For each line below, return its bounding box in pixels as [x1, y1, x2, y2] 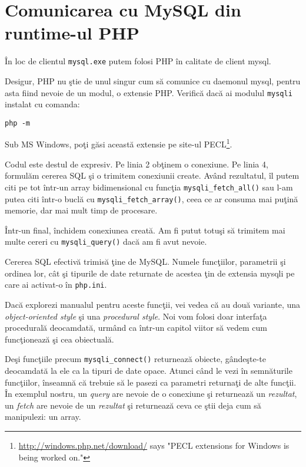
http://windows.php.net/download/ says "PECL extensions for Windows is [18, 439, 290, 451]
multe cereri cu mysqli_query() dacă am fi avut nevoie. [5, 235, 207, 248]
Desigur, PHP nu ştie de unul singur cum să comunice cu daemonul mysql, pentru [5, 74, 301, 87]
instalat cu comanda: [5, 98, 80, 110]
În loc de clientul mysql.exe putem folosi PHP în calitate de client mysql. [5, 55, 271, 67]
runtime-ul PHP [5, 21, 139, 45]
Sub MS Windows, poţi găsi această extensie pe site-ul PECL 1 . [5, 136, 232, 150]
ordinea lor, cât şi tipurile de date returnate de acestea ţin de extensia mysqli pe [5, 267, 295, 279]
